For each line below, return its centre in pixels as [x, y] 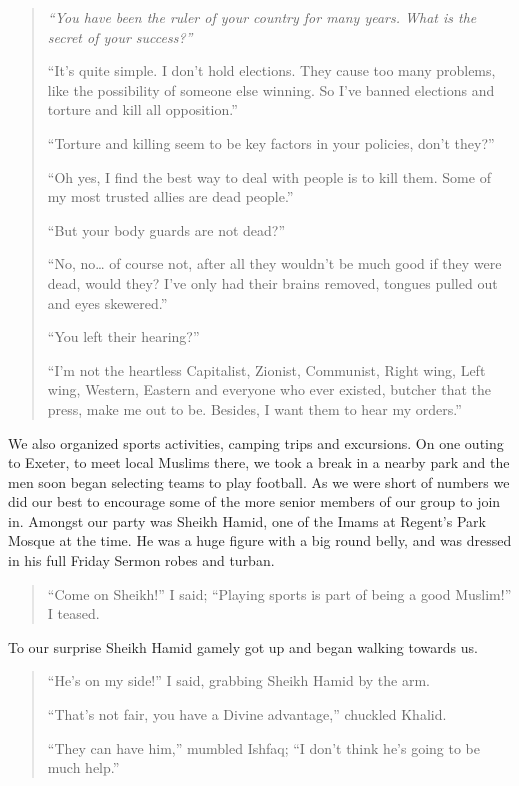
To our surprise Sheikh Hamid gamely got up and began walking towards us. [243, 646]
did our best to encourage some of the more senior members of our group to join [254, 501]
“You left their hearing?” [123, 336]
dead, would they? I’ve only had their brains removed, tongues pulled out [272, 282]
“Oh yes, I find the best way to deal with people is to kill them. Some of [269, 176]
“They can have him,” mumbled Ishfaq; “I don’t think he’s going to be [264, 747]
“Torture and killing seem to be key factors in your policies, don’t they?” [271, 142]
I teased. [73, 613]
